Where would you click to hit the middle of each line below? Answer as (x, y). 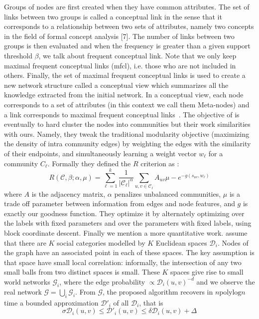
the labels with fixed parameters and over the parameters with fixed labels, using (128, 223)
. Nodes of (233, 242)
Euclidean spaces (181, 242)
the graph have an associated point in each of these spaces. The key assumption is (129, 252)
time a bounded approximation (51, 302)
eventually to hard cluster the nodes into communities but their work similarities (127, 124)
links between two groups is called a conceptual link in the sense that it (113, 16)
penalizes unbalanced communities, (168, 193)
